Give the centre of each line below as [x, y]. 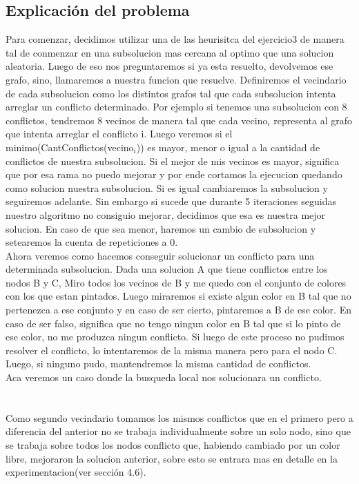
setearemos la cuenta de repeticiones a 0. [92, 242]
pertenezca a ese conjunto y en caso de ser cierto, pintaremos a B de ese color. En [178, 310]
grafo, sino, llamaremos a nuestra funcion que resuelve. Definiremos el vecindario [176, 79]
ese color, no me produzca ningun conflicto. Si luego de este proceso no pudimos [175, 337]
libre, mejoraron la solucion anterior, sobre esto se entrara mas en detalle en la [172, 458]
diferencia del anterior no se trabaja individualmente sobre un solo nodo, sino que [178, 431]
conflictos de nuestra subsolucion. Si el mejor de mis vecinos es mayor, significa [173, 161]
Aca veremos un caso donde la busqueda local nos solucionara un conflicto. [164, 377]
